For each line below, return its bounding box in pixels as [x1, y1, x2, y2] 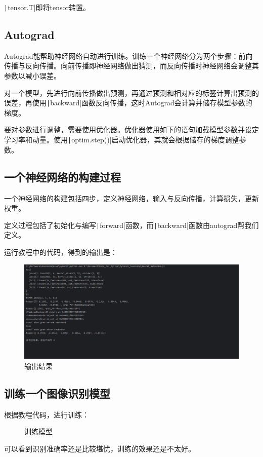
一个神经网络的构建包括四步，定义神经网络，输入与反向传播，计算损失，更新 [4, 193, 259, 203]
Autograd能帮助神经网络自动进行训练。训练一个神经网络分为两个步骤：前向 [4, 50, 253, 61]
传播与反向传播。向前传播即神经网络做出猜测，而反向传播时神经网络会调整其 [4, 60, 259, 71]
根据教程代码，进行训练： [4, 409, 89, 420]
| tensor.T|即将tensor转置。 [4, 2, 90, 12]
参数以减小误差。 [4, 70, 61, 81]
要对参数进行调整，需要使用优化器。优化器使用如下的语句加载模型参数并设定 [4, 124, 259, 135]
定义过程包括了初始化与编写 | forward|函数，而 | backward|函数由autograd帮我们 [4, 219, 259, 230]
